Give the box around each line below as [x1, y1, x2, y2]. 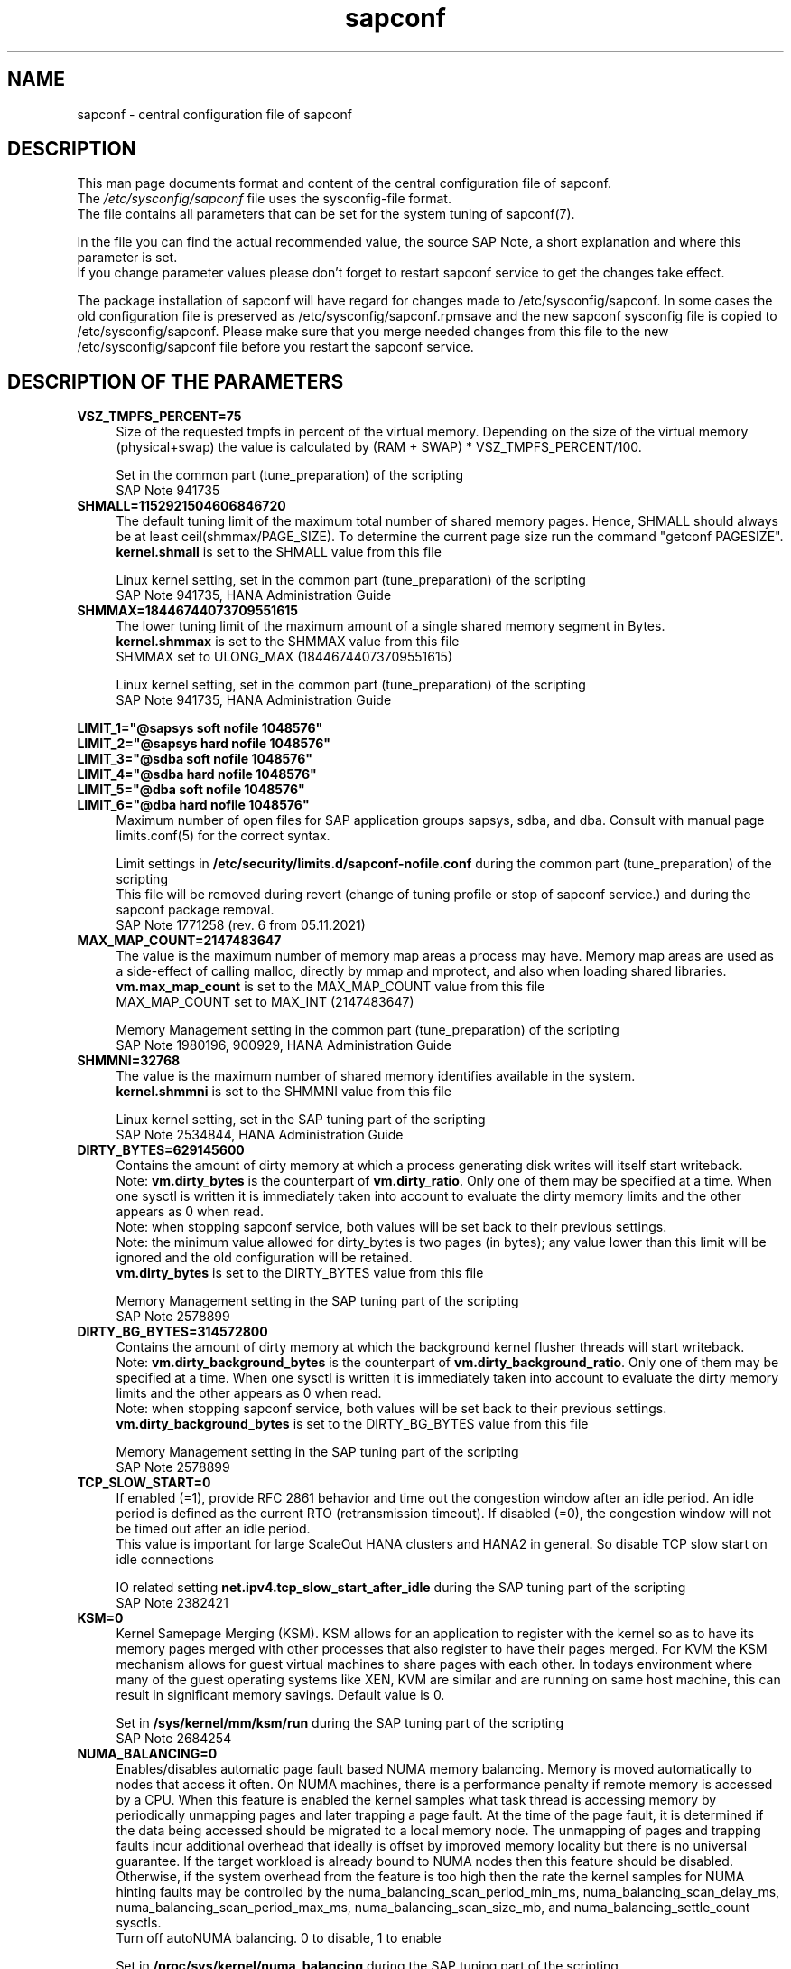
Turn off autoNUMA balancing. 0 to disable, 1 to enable [116, 1930, 442, 1946]
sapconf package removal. [116, 902, 275, 918]
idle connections [116, 1552, 214, 1568]
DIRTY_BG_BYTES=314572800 [77, 1324, 268, 1340]
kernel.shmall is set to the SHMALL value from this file [116, 544, 442, 560]
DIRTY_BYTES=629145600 [77, 1142, 245, 1158]
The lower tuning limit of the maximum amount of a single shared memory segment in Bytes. [116, 618, 665, 634]
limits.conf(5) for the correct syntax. [116, 828, 330, 844]
